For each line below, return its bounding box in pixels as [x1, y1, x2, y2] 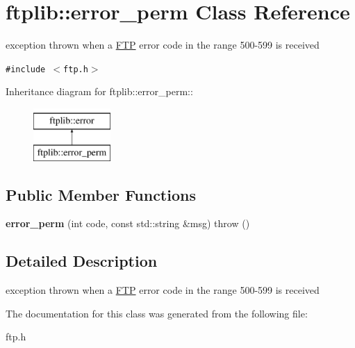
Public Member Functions [6, 183, 196, 205]
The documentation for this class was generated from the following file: [6, 306, 308, 320]
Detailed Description [6, 250, 158, 272]
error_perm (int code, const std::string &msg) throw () [6, 216, 250, 231]
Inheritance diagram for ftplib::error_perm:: [6, 84, 193, 99]
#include [6, 64, 46, 74]
